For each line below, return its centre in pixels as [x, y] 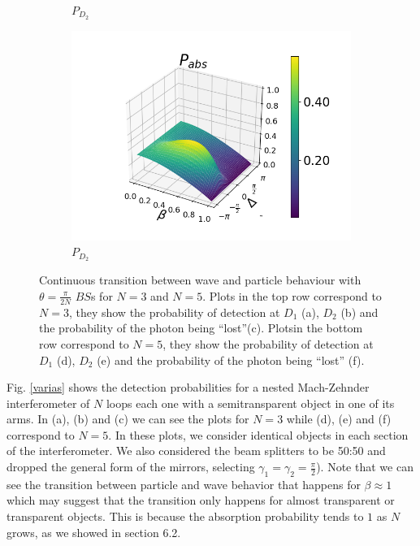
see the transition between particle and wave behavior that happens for [184, 484]
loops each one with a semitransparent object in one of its [250, 403]
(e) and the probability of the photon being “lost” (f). [231, 360]
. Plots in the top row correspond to [292, 295]
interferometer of [48, 403]
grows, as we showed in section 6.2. [94, 532]
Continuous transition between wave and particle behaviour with [200, 280]
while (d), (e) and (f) [339, 419]
